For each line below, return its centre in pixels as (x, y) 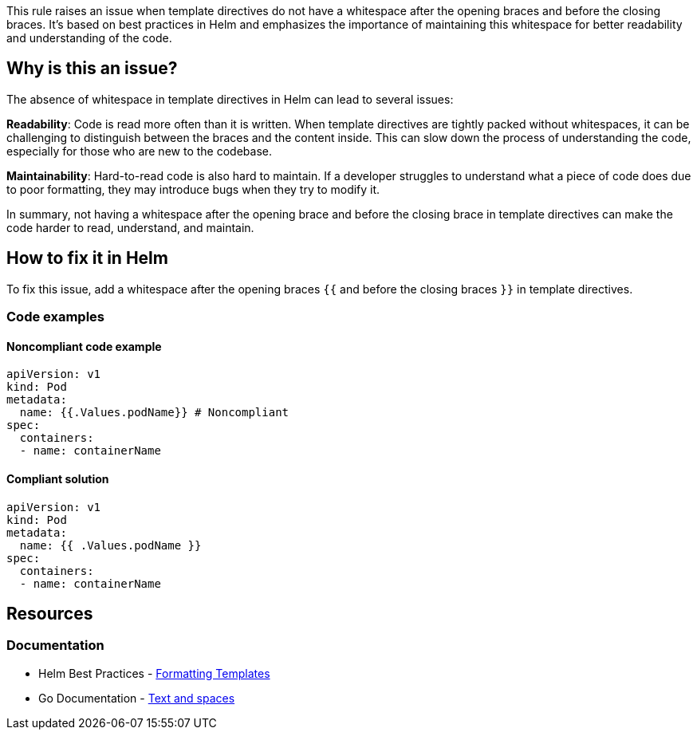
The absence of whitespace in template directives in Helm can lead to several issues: (230, 99)
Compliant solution (58, 478)
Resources (50, 613)
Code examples (56, 317)
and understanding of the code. (89, 38)
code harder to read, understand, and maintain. (130, 227)
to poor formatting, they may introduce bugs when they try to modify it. (193, 189)
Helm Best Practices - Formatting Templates (154, 673)
